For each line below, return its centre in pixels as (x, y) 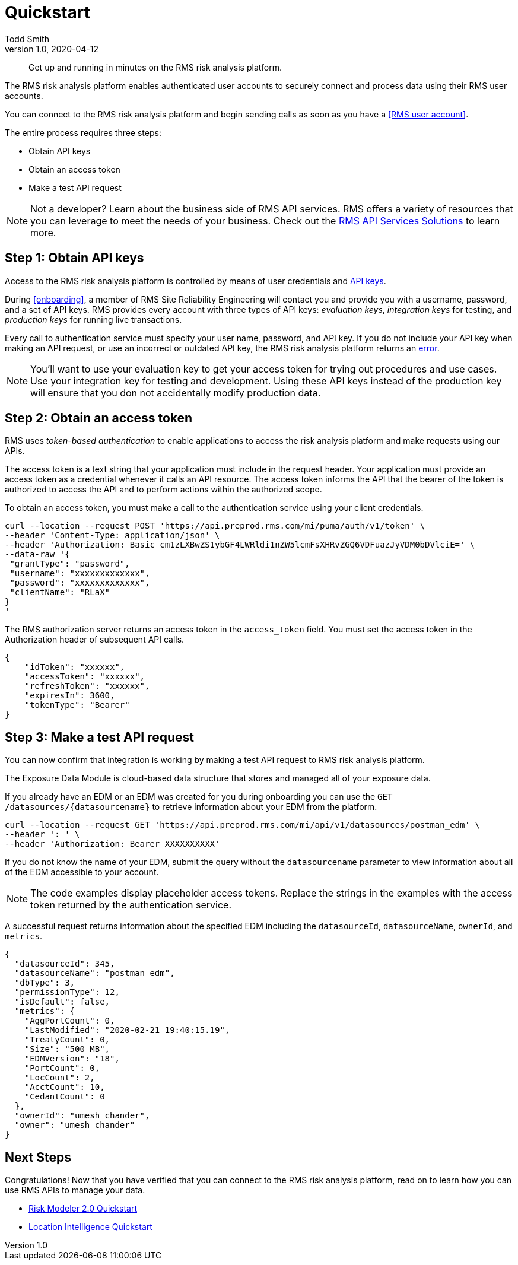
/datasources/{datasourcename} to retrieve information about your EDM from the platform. (191, 807)
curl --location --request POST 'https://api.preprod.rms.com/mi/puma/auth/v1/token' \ (215, 526)
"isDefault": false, (62, 1002)
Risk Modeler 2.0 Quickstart (83, 1209)
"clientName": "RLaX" (60, 592)
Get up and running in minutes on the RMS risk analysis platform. (155, 67)
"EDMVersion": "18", (72, 1059)
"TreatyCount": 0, (67, 1040)
